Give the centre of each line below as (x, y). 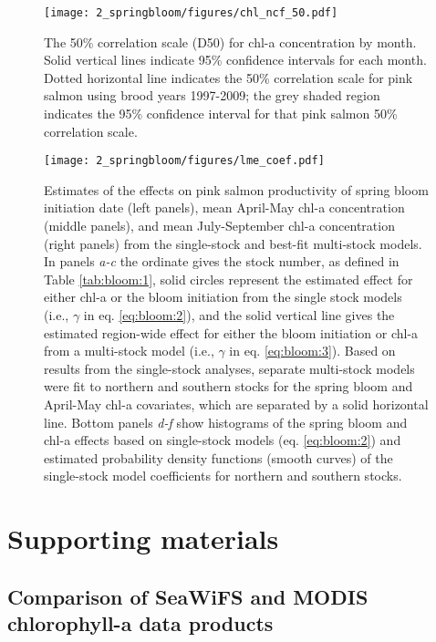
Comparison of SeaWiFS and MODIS (188, 596)
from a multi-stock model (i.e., (129, 351)
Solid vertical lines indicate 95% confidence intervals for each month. (235, 60)
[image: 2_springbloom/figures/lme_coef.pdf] (184, 161)
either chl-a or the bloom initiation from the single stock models (223, 297)
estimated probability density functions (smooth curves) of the (218, 457)
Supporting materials (143, 538)
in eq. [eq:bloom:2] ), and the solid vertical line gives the (239, 315)
